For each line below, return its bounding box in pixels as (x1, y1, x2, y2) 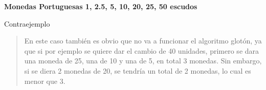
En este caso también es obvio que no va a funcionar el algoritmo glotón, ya (24, 35, 262, 46)
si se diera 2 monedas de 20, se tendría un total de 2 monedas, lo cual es (24, 65, 251, 76)
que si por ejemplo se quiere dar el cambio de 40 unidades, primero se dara (24, 45, 259, 56)
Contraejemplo (4, 18, 50, 29)
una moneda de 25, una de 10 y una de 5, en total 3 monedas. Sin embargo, (24, 55, 262, 66)
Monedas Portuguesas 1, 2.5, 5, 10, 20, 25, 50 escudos (4, 1, 197, 11)
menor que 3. (24, 75, 65, 86)
